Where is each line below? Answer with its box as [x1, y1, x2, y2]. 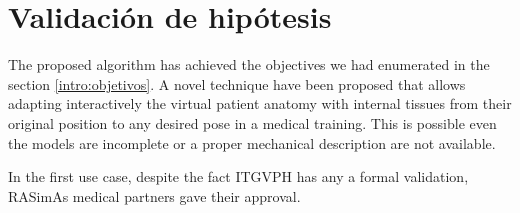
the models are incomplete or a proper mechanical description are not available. [8, 132, 496, 153]
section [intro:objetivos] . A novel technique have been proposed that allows [8, 73, 466, 94]
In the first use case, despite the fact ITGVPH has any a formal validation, [8, 166, 469, 187]
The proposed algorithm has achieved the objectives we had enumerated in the [8, 54, 490, 75]
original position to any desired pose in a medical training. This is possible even [8, 112, 497, 133]
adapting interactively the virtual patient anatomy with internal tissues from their [8, 93, 512, 114]
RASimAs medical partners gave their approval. [8, 185, 301, 206]
